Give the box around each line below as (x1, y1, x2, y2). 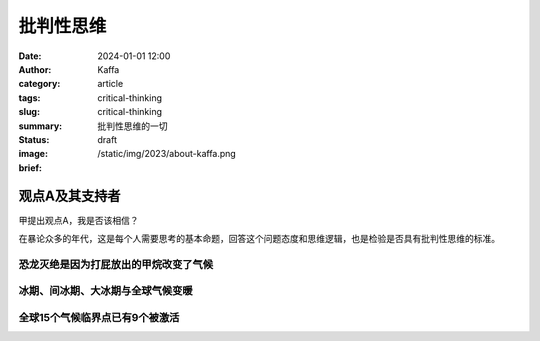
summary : (18, 120, 63, 132)
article (97, 78, 124, 90)
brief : (18, 161, 42, 174)
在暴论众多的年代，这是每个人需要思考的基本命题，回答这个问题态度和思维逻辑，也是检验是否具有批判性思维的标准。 (18, 232, 500, 244)
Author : (18, 63, 52, 75)
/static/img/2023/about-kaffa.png (97, 148, 237, 160)
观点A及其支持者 (18, 188, 121, 205)
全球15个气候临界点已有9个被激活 (18, 310, 180, 324)
